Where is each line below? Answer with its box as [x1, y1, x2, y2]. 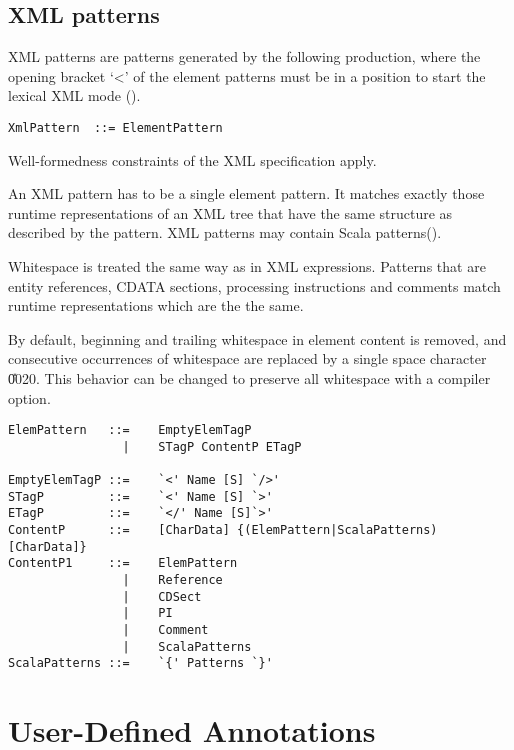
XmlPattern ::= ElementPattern [8, 120, 223, 135]
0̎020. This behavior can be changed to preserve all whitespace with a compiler [8, 367, 491, 388]
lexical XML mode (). [8, 85, 141, 106]
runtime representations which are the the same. [8, 295, 304, 316]
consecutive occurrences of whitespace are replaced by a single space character [8, 348, 487, 369]
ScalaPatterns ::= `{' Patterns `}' [8, 656, 273, 671]
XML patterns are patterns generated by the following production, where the [8, 46, 481, 67]
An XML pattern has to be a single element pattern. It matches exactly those [8, 183, 485, 204]
